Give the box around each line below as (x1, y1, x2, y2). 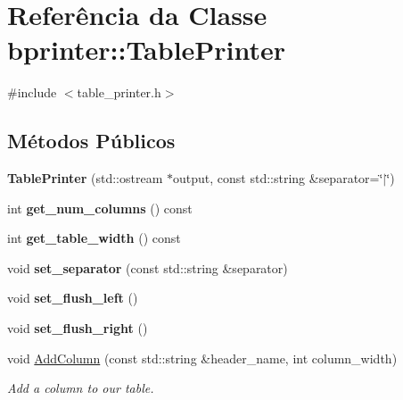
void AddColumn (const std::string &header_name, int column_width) (7, 348, 398, 367)
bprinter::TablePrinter (7, 31, 286, 68)
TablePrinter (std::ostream (7, 169, 163, 187)
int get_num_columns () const (7, 198, 193, 217)
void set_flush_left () (7, 288, 138, 307)
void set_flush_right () (7, 319, 148, 337)
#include (7, 83, 57, 102)
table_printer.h (77, 83, 161, 102)
